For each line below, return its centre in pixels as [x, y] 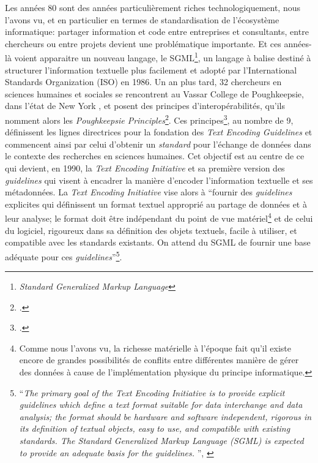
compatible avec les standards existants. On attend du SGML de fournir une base [158, 242]
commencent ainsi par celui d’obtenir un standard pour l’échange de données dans [158, 144]
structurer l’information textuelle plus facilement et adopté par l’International [151, 70]
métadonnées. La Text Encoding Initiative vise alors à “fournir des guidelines [149, 192]
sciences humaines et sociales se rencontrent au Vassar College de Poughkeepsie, [154, 93]
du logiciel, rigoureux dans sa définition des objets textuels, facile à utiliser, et [151, 230]
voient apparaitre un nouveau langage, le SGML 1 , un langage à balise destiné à [163, 57]
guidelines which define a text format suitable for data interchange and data [161, 405]
